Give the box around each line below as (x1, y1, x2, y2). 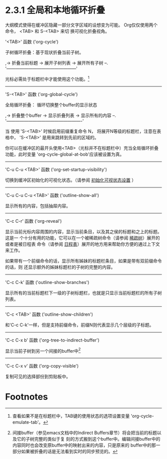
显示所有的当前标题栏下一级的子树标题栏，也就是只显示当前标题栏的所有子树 (5, 289, 162, 296)
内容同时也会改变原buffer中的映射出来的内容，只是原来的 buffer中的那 (12, 442, 157, 448)
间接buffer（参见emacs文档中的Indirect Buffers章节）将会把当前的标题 (12, 430, 158, 436)
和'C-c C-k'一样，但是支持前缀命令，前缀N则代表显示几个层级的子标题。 (5, 322, 154, 328)
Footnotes (5, 391, 48, 403)
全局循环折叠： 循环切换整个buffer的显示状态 (5, 101, 97, 107)
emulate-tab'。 (12, 419, 43, 425)
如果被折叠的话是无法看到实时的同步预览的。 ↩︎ (21, 449, 118, 455)
